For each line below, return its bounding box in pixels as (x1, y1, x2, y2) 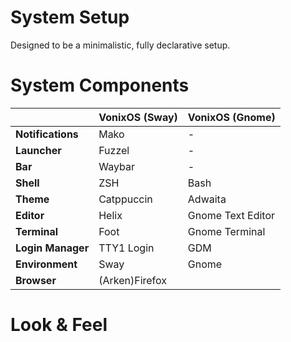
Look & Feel (10, 314, 108, 336)
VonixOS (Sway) (98, 110, 178, 124)
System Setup (10, 6, 130, 29)
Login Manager (15, 241, 90, 255)
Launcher (15, 143, 62, 157)
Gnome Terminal (187, 224, 266, 238)
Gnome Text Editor (187, 208, 276, 222)
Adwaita (187, 192, 227, 206)
